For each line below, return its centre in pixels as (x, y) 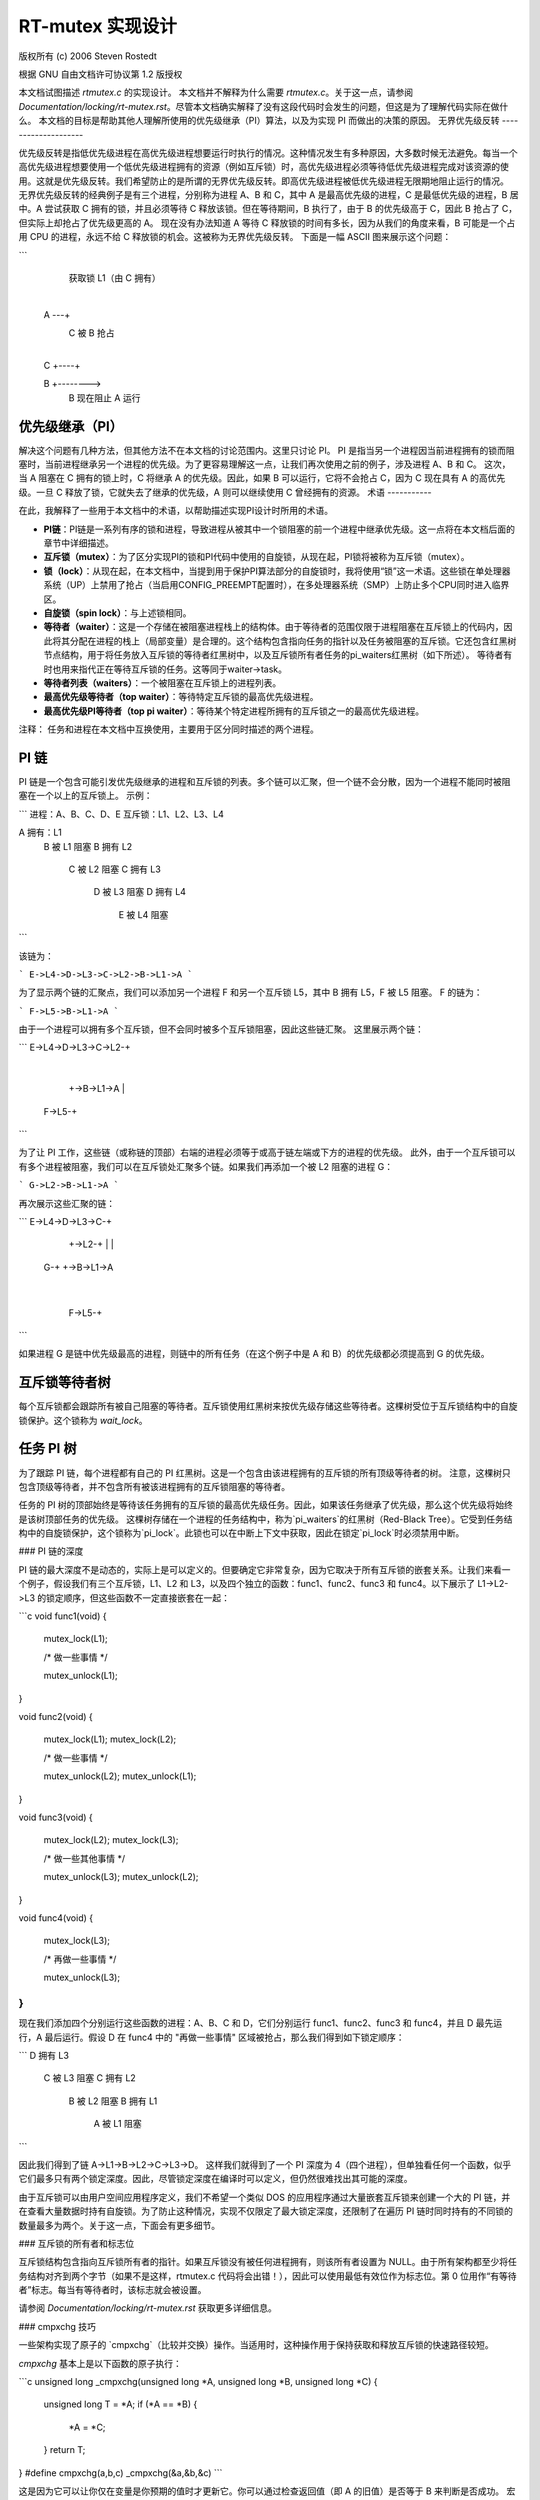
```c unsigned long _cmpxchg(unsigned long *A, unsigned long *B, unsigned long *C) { (198, 2382)
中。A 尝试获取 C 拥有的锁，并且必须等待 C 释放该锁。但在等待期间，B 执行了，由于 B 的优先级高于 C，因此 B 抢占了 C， (268, 209)
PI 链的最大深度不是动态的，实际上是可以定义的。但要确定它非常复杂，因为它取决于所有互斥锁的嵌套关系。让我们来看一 (264, 1569)
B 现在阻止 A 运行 (104, 397)
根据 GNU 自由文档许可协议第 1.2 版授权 (100, 74)
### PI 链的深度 (51, 1551)
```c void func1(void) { (62, 1616)
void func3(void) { (56, 1817)
